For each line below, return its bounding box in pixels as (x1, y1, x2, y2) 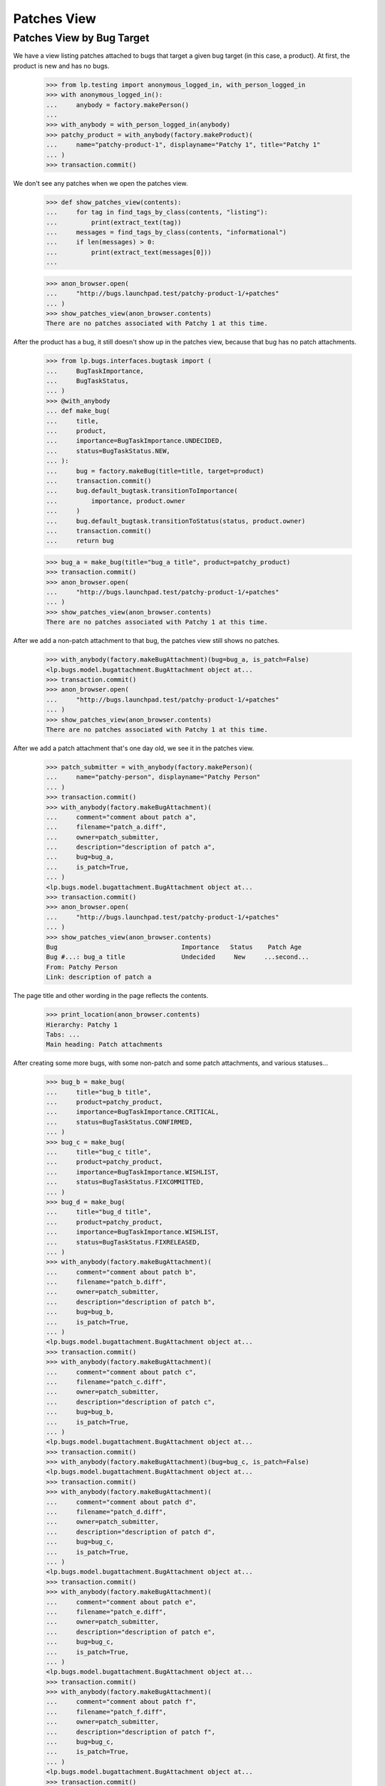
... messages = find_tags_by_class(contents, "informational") (46, 229, 287, 236)
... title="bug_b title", (46, 1088, 152, 1096)
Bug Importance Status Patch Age (46, 943, 302, 951)
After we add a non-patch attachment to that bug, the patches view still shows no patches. (13, 637, 280, 645)
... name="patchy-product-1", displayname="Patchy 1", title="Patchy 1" (46, 141, 321, 149)
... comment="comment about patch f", (46, 1697, 197, 1706)
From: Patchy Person (46, 963, 118, 971)
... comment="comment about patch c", (46, 1368, 197, 1376)
